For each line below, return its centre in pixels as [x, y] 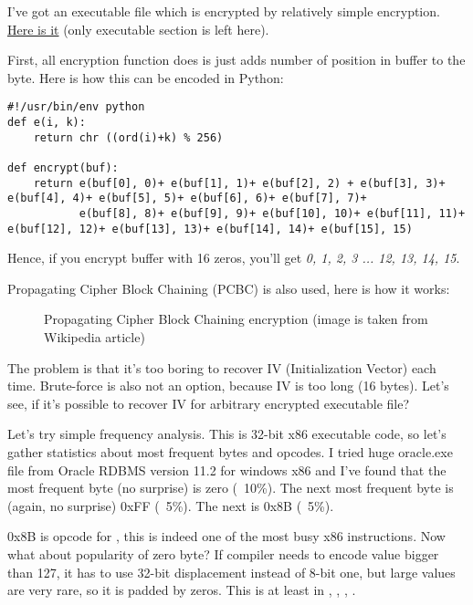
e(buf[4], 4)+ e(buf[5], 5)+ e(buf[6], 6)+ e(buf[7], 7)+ [187, 198]
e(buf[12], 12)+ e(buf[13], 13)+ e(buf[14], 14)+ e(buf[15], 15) [210, 229]
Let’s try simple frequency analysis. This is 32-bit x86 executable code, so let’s [227, 434]
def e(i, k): [47, 123]
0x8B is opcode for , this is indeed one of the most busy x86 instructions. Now [226, 536]
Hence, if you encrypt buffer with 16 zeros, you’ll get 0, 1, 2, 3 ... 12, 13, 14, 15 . [234, 258]
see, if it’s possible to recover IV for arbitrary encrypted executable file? [209, 403]
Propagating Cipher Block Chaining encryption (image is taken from [236, 319]
